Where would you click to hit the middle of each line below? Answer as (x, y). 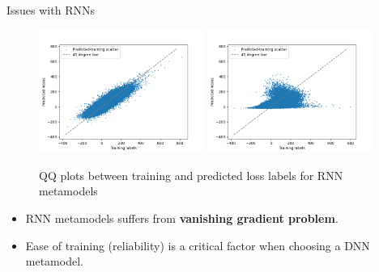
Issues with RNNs (51, 10)
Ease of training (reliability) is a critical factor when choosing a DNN (198, 245)
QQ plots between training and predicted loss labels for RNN (191, 175)
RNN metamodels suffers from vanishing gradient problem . (182, 218)
